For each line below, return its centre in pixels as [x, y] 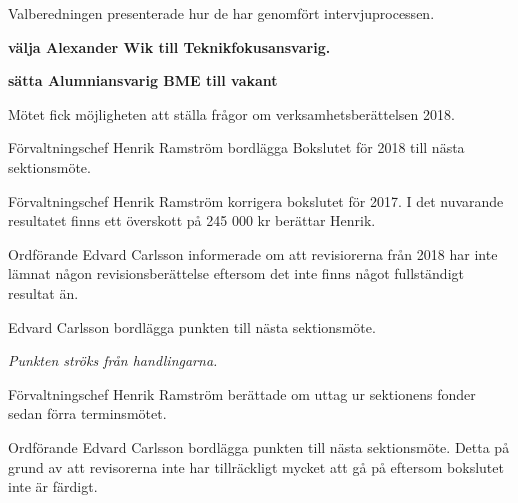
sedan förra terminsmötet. [87, 413]
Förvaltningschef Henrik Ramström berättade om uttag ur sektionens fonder [242, 393]
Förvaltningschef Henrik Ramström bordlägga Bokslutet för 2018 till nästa [236, 147]
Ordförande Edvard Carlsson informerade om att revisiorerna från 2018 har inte [253, 253]
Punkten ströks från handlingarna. [113, 360]
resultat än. [43, 292]
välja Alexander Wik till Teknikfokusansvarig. [169, 46]
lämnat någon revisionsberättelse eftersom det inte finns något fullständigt [236, 273]
